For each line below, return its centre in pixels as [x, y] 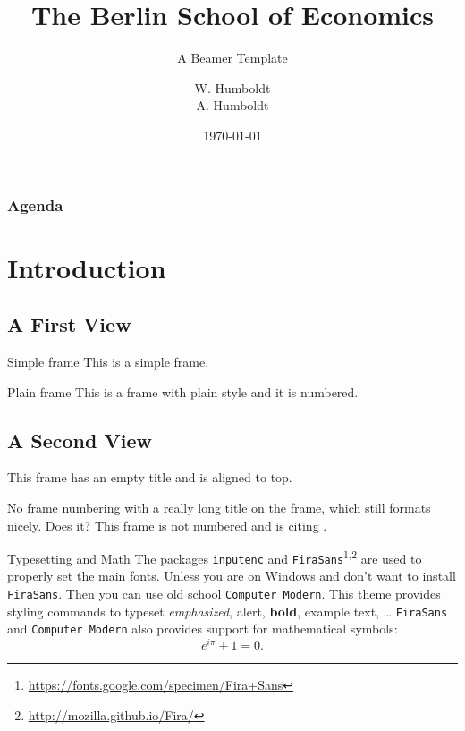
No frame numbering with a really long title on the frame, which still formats [219, 507]
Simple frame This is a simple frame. [108, 361]
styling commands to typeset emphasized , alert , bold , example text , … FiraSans [228, 611]
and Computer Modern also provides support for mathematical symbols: [203, 629]
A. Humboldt [232, 105]
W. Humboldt [232, 87]
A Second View [80, 440]
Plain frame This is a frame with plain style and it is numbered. [183, 391]
